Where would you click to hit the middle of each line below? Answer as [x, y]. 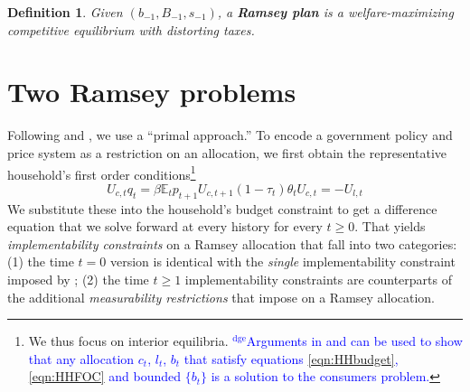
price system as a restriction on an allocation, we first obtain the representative [227, 152]
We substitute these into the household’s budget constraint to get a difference [222, 208]
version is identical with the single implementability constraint [282, 261]
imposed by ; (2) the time [78, 279]
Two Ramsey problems [152, 92]
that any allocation [81, 358]
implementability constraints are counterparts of [319, 279]
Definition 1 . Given [65, 12]
